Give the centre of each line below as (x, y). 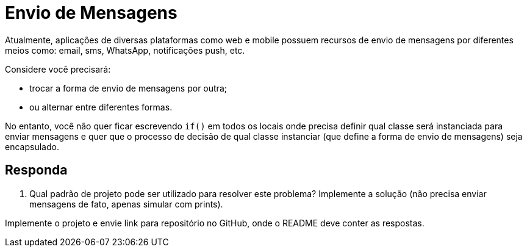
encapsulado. (32, 146)
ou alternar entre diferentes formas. (101, 107)
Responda (36, 170)
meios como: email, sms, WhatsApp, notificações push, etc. (125, 50)
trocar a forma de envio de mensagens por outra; (128, 88)
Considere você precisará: (58, 69)
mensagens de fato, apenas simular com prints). (126, 204)
